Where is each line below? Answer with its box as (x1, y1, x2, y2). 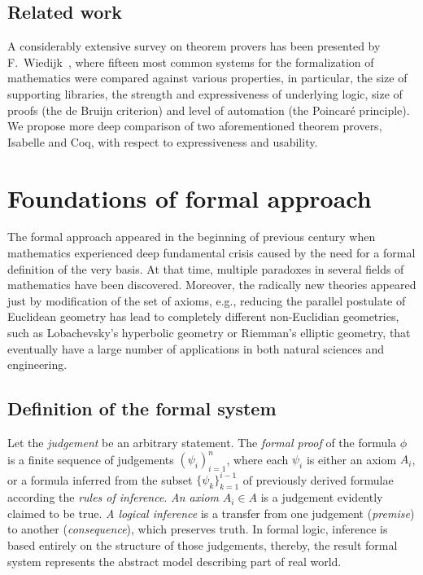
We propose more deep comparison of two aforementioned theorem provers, (7, 117, 382, 134)
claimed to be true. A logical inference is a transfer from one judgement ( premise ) (7, 504, 415, 521)
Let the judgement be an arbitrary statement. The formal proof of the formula (7, 434, 397, 451)
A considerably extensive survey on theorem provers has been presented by (7, 37, 381, 55)
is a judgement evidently (260, 489, 383, 506)
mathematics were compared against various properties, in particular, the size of (7, 69, 408, 86)
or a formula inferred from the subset (7, 471, 193, 488)
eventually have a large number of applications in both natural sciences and (7, 340, 385, 357)
